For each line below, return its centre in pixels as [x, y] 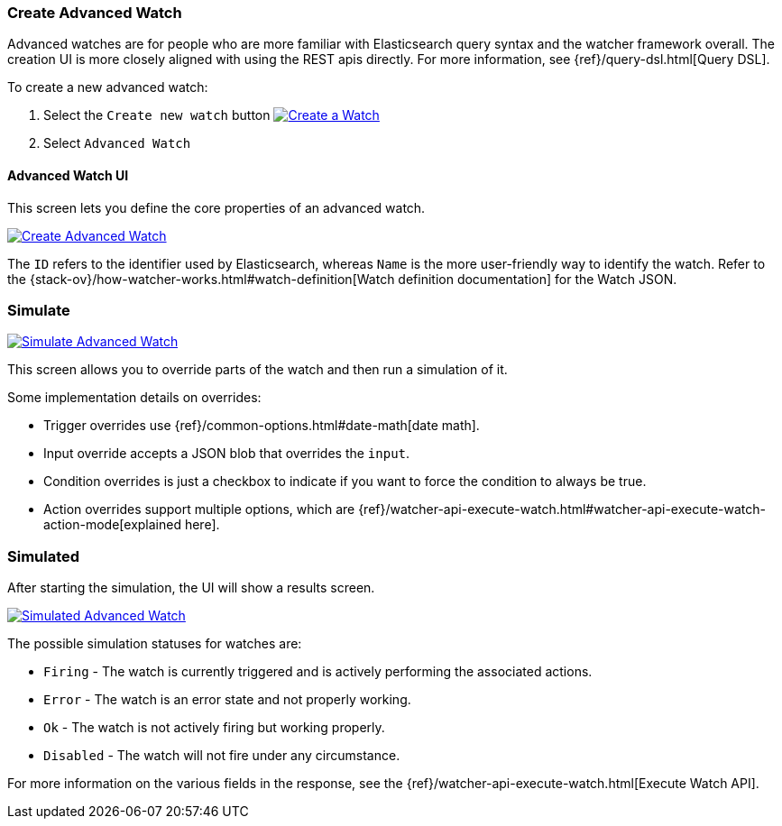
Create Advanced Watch [95, 13]
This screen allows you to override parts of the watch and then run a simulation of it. [258, 370]
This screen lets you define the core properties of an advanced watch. [216, 207]
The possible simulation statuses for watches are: [155, 644]
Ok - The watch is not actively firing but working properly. [214, 728]
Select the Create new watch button [157, 115]
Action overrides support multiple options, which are [199, 509]
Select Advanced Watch [117, 143]
